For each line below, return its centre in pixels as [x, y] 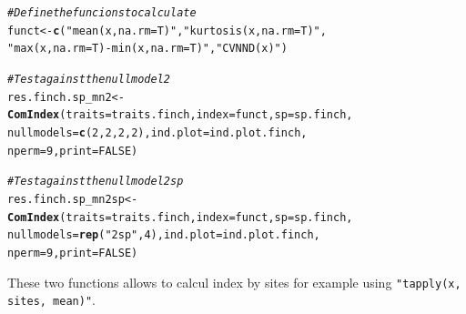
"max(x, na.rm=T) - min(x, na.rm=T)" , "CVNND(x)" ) [147, 49]
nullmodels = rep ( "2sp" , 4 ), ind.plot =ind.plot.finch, [164, 235]
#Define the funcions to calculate [102, 13]
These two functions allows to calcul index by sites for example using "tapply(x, [234, 282]
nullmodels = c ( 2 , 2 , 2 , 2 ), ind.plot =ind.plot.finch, [157, 132]
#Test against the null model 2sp [96, 182]
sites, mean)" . [51, 300]
